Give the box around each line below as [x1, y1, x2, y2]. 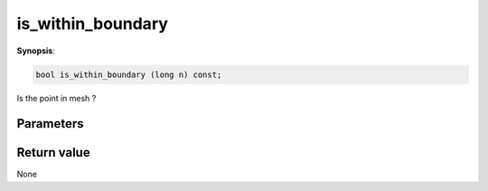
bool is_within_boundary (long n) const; [35, 69, 222, 80]
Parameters [16, 116, 84, 131]
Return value [16, 145, 90, 160]
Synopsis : [16, 45, 56, 56]
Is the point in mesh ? [16, 92, 97, 103]
